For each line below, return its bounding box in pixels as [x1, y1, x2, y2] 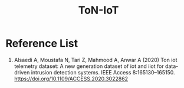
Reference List [5, 37, 78, 50]
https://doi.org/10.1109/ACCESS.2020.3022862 [14, 75, 128, 82]
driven [14, 69, 30, 76]
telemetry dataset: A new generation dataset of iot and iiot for [14, 63, 164, 70]
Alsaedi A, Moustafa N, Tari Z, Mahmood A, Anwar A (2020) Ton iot [14, 56, 178, 63]
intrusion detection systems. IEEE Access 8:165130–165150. [31, 69, 175, 76]
